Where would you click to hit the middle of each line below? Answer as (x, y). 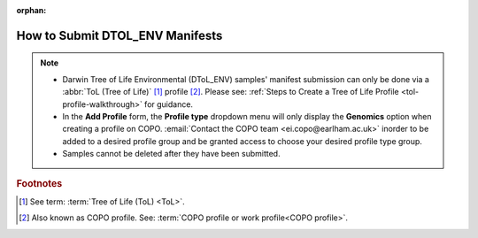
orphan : (31, 10)
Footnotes (39, 183)
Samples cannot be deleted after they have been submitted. (171, 154)
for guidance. (169, 104)
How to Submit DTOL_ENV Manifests (119, 35)
